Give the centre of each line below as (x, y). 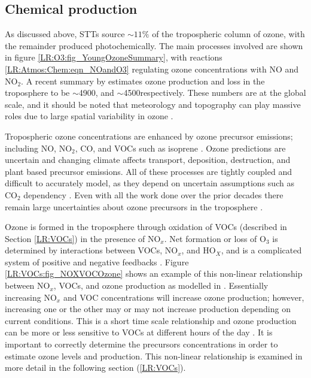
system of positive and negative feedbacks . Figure (97, 261)
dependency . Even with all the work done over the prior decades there (153, 194)
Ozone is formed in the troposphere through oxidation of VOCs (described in (146, 227)
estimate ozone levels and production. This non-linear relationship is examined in (154, 356)
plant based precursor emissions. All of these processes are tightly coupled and (148, 171)
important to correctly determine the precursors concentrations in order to (141, 344)
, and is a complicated (261, 250)
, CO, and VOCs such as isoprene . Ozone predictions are (180, 148)
